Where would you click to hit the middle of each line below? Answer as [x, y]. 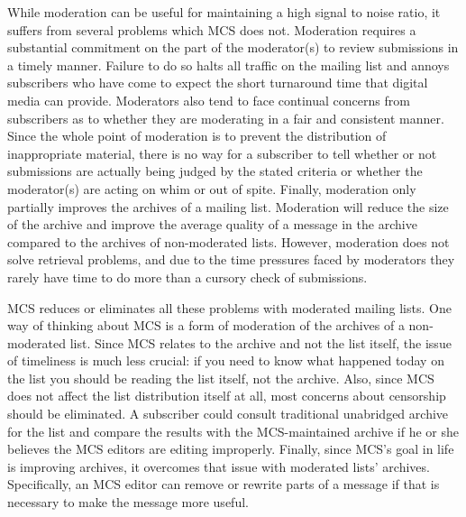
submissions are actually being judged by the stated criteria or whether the [215, 171]
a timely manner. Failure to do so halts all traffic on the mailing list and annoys [228, 65]
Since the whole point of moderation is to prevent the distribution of [197, 136]
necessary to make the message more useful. [128, 502]
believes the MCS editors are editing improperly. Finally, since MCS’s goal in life [231, 449]
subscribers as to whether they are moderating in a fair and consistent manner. [226, 118]
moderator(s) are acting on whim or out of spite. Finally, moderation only [212, 188]
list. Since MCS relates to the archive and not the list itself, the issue [260, 342]
